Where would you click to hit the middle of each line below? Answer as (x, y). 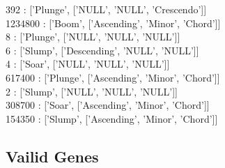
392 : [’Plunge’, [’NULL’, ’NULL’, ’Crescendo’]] (106, 9)
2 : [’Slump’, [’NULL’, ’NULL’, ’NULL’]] (92, 91)
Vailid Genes (52, 156)
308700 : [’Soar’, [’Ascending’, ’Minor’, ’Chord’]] (108, 105)
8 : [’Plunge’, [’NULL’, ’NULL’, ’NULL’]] (93, 37)
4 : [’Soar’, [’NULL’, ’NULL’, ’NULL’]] (88, 64)
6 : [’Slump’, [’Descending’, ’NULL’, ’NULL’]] (102, 50)
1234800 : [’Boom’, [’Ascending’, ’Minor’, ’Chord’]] (113, 23)
